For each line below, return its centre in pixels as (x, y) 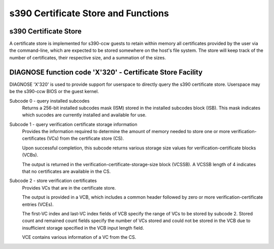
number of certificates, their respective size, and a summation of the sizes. (88, 57)
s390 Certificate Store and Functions (89, 13)
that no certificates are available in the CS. (66, 172)
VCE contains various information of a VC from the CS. (79, 237)
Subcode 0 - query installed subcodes (49, 101)
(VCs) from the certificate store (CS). (85, 138)
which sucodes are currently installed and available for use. (84, 115)
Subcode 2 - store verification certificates (53, 181)
